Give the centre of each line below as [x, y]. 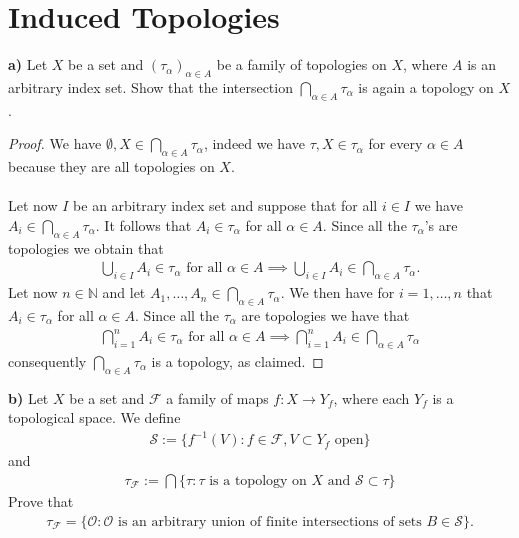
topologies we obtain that [86, 247]
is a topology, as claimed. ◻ [237, 360]
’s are [441, 224]
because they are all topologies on [111, 166]
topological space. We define [94, 417]
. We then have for [337, 292]
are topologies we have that [325, 314]
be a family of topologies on [301, 64]
